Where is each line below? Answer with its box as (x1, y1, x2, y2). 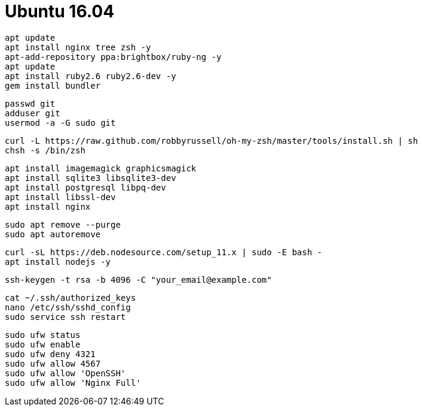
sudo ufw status (5, 330, 81, 340)
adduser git (5, 108, 60, 118)
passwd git (5, 98, 56, 108)
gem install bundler (5, 80, 101, 90)
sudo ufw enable (5, 339, 81, 349)
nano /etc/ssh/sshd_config (5, 302, 131, 312)
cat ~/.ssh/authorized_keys (5, 292, 136, 303)
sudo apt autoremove (5, 229, 101, 239)
